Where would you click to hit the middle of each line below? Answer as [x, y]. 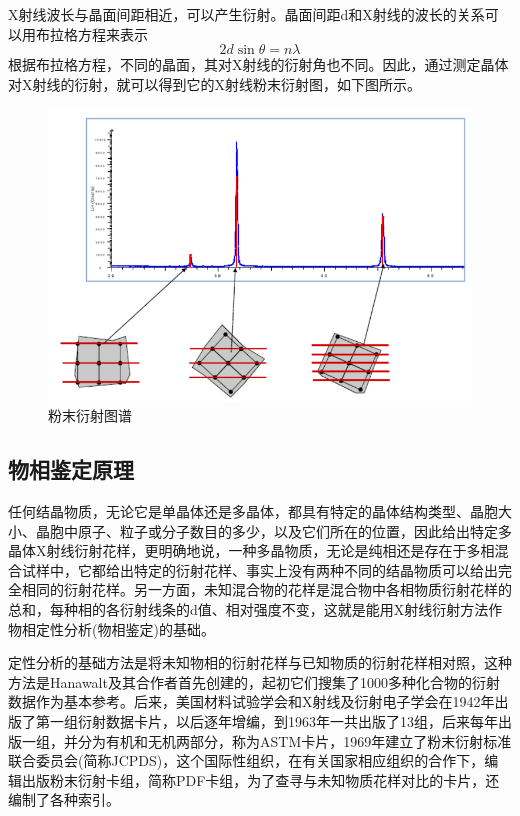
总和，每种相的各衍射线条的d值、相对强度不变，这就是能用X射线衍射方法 [248, 609]
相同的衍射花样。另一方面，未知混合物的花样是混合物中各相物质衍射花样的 [266, 589]
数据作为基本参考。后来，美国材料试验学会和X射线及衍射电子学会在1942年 [251, 701]
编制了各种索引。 [64, 799]
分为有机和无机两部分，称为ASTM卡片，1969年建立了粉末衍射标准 [294, 740]
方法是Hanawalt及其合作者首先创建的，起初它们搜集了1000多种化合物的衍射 [254, 681]
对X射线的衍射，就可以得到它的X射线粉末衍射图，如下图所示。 [214, 83]
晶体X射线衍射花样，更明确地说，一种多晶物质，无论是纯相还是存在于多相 [251, 550]
